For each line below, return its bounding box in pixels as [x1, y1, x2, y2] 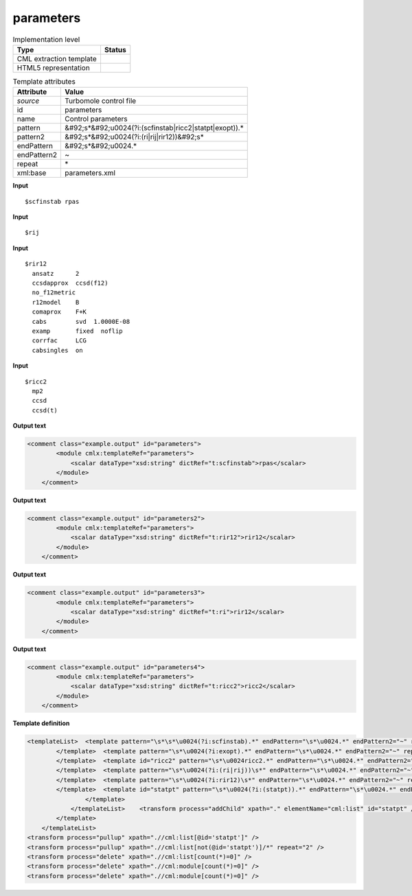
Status [104, 45, 126, 54]
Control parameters [65, 114, 128, 123]
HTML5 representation [16, 62, 91, 72]
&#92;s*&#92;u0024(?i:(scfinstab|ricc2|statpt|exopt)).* [65, 123, 244, 133]
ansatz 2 [32, 270, 80, 277]
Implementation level [12, 34, 80, 44]
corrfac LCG [32, 337, 87, 344]
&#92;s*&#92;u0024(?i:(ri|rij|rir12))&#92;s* [65, 132, 204, 142]
